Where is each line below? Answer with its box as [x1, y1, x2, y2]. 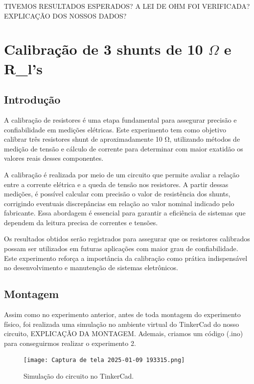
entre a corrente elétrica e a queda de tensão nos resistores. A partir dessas [4, 179, 229, 189]
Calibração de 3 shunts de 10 [4, 39, 203, 59]
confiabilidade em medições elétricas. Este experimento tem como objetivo [4, 124, 226, 134]
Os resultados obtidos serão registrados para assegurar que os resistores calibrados [4, 234, 250, 244]
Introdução [4, 92, 61, 107]
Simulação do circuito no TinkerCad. [23, 371, 134, 381]
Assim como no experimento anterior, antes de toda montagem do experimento [4, 309, 241, 320]
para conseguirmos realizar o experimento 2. [4, 338, 136, 348]
